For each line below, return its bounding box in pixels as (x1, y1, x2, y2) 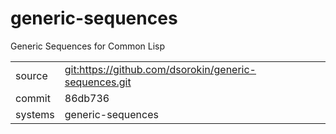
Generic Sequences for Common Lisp (10, 40, 166, 52)
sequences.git (64, 75, 132, 89)
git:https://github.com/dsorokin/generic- (64, 62, 257, 76)
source (15, 68, 48, 82)
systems (15, 107, 55, 121)
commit (15, 91, 51, 105)
